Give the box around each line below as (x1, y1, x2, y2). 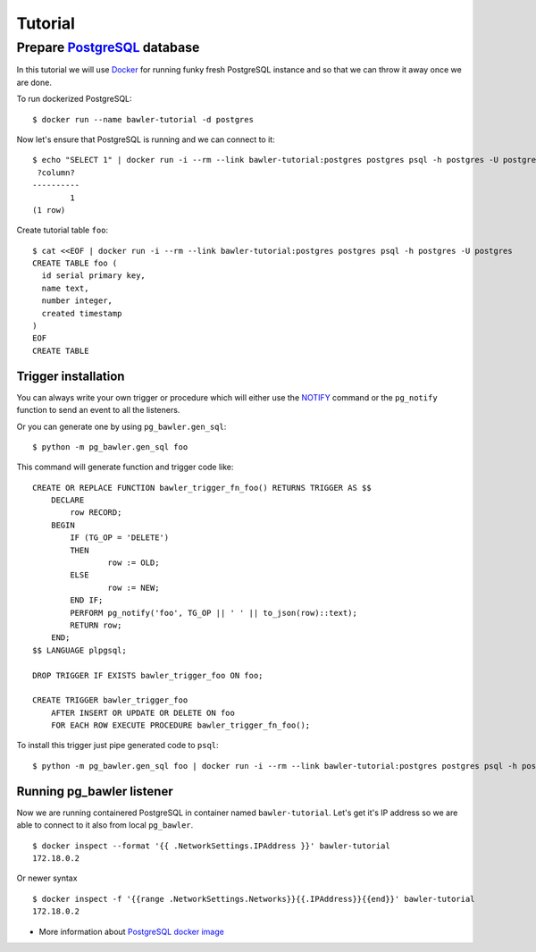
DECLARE (50, 495, 85, 505)
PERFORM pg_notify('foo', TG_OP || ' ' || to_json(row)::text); (70, 608, 357, 618)
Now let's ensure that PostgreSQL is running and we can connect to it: (16, 134, 276, 145)
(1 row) (32, 205, 66, 215)
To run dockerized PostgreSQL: (16, 94, 133, 105)
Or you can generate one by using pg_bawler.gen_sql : (16, 421, 227, 432)
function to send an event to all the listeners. (16, 405, 180, 416)
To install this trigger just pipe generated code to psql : (16, 740, 219, 751)
